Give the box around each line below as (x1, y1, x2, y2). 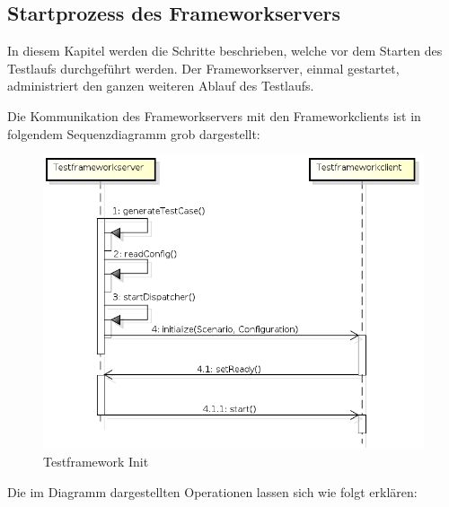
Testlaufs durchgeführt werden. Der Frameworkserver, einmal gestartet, (7, 58, 400, 77)
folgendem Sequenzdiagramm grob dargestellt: (7, 124, 260, 143)
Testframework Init (43, 452, 149, 471)
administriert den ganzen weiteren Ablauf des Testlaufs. (7, 76, 314, 95)
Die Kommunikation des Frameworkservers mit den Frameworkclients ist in (7, 106, 421, 125)
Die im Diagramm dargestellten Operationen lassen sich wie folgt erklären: (7, 482, 418, 501)
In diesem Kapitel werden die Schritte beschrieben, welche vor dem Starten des (7, 41, 443, 60)
